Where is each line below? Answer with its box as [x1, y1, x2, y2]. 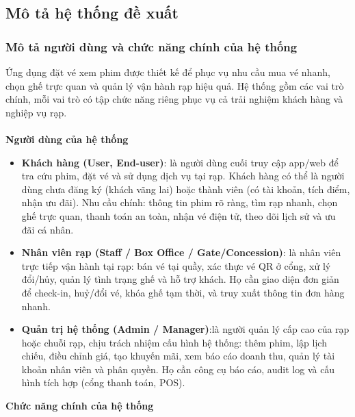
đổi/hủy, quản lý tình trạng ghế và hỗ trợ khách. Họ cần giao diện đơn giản [21, 272, 339, 286]
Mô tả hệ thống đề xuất [5, 2, 179, 23]
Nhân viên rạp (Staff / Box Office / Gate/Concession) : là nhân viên [21, 245, 341, 260]
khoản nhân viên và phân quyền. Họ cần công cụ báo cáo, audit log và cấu [21, 362, 335, 376]
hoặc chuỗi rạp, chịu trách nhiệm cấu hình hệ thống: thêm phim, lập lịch [21, 335, 327, 349]
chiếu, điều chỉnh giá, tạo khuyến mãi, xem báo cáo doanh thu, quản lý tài [21, 349, 335, 363]
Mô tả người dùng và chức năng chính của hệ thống [5, 38, 298, 55]
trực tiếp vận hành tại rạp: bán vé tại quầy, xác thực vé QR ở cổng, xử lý [21, 258, 331, 273]
